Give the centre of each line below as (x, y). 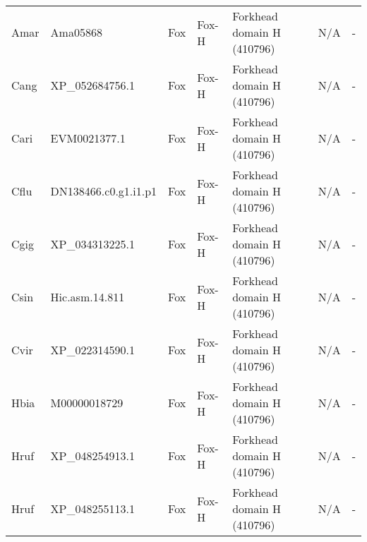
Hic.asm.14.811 (88, 297)
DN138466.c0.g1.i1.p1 (104, 191)
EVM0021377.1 (88, 138)
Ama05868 (76, 32)
